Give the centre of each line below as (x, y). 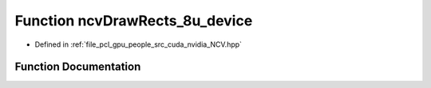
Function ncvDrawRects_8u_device (134, 21)
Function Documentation (78, 67)
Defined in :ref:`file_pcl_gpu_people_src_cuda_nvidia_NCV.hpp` (138, 44)
